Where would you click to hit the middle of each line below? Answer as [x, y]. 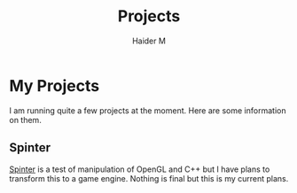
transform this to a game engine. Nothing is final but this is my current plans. [149, 178]
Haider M [149, 41]
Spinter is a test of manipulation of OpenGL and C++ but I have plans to [140, 169]
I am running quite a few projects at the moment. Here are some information [148, 110]
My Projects [55, 85]
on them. [25, 120]
